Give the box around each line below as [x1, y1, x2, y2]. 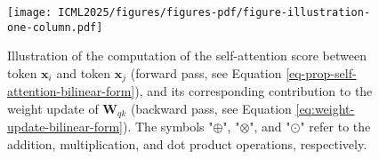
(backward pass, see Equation [130, 99, 292, 117]
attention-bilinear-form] [7, 82, 135, 100]
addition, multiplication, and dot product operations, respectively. [7, 135, 367, 153]
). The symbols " [123, 117, 214, 136]
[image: [7, 6, 52, 19]
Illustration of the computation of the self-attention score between [7, 46, 367, 65]
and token [56, 63, 111, 82]
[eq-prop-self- [286, 63, 357, 82]
